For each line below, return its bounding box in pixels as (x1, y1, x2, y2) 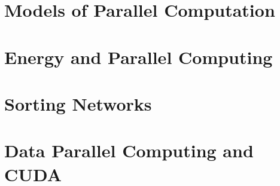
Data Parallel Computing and (4, 138, 254, 163)
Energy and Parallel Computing (4, 44, 273, 69)
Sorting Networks (4, 91, 152, 115)
